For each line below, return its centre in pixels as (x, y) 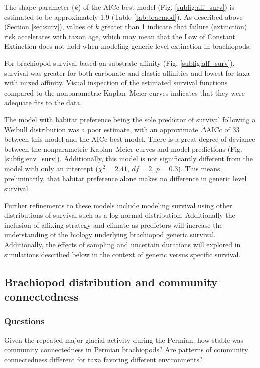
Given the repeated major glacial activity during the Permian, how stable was (124, 340)
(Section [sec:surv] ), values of (49, 26)
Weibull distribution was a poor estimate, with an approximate (101, 129)
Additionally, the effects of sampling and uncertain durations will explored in (122, 245)
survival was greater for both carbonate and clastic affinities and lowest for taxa (127, 73)
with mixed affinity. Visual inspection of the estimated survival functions (116, 83)
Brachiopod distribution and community (111, 281)
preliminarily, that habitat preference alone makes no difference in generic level (125, 178)
